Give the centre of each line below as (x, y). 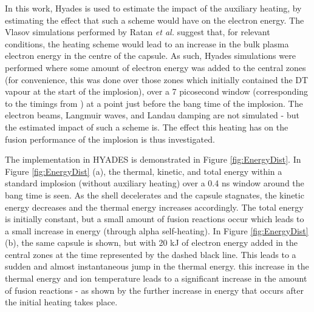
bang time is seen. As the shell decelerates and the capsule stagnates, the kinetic (155, 195)
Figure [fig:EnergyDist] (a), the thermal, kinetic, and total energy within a (144, 171)
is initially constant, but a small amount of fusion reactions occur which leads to (155, 219)
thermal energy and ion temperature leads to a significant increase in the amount (156, 278)
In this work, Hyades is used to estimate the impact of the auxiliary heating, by (153, 8)
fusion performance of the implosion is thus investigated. (110, 139)
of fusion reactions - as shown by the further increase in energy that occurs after (154, 290)
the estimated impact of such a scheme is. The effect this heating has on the (147, 127)
